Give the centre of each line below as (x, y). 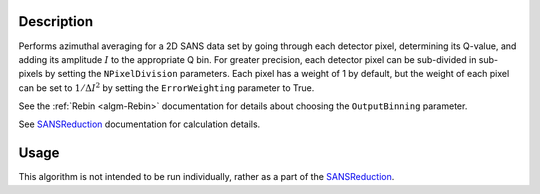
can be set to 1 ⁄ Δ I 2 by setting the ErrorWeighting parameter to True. (166, 87)
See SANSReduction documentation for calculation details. (139, 124)
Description (56, 21)
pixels (31, 74)
